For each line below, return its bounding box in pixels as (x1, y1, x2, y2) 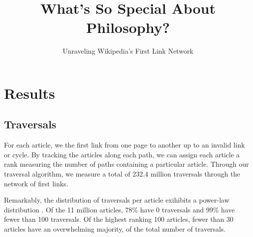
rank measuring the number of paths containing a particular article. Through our (4, 159, 249, 169)
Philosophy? (86, 17, 170, 37)
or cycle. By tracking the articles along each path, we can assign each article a (4, 149, 240, 159)
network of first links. (4, 178, 68, 188)
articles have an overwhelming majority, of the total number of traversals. (4, 224, 226, 234)
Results (4, 83, 55, 103)
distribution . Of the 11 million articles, (4, 204, 123, 214)
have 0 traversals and (140, 204, 204, 214)
